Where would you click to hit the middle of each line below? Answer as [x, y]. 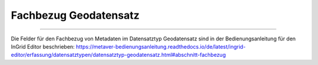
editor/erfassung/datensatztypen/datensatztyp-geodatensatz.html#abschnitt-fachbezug [118, 55]
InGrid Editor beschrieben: [43, 46]
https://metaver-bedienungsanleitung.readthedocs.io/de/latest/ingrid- [161, 46]
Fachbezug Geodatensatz [75, 15]
